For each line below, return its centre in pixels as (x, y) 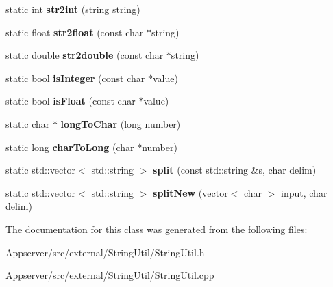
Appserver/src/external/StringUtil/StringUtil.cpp (110, 275)
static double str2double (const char (85, 55)
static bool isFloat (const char (71, 101)
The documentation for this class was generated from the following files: (157, 229)
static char (28, 123)
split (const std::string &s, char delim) (235, 170)
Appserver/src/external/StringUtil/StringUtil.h (105, 252)
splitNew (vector (190, 192)
